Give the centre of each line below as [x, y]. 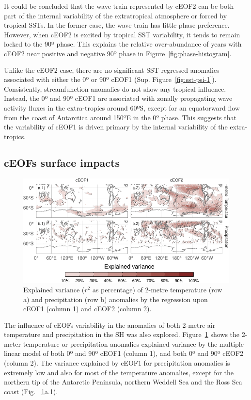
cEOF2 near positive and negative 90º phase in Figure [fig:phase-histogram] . [118, 53]
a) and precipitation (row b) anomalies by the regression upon [116, 299]
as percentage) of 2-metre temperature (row [157, 289]
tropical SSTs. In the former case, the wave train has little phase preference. [117, 25]
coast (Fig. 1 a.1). [31, 391]
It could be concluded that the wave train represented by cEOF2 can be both [119, 6]
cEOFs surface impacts [62, 162]
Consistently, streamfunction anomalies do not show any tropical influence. [115, 88]
